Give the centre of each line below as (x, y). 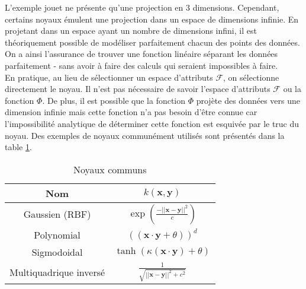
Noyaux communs (110, 169)
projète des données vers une (248, 100)
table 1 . (18, 147)
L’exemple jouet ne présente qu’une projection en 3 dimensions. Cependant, (142, 7)
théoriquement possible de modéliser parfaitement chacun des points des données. (152, 42)
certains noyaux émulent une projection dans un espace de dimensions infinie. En (152, 19)
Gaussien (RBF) (57, 214)
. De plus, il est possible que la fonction (114, 100)
